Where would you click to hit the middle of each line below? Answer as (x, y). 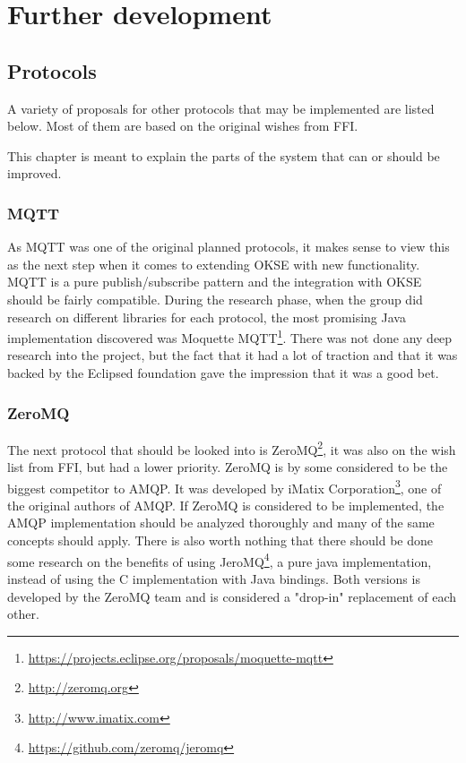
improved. (35, 173)
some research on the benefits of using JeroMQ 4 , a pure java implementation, (220, 560)
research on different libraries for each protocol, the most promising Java (207, 317)
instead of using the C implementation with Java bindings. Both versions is (214, 578)
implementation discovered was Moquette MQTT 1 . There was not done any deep (230, 336)
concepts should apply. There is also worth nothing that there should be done (220, 540)
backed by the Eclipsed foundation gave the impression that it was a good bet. (223, 372)
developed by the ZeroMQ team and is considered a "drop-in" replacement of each (232, 596)
